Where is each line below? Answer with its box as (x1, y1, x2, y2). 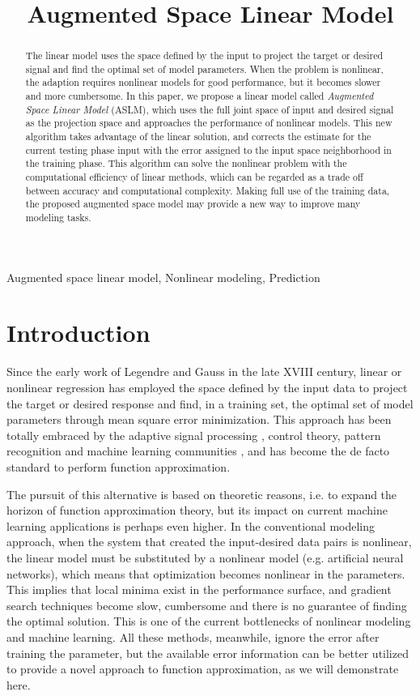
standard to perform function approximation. (6, 458, 231, 475)
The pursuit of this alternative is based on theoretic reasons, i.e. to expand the (6, 485, 397, 502)
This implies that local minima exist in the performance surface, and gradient (6, 581, 392, 598)
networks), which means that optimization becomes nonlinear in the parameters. (6, 565, 405, 582)
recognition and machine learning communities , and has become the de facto (6, 442, 390, 459)
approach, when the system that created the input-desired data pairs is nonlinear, (6, 533, 412, 550)
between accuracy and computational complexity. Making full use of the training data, (25, 183, 390, 197)
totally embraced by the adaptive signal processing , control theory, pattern (6, 426, 381, 443)
